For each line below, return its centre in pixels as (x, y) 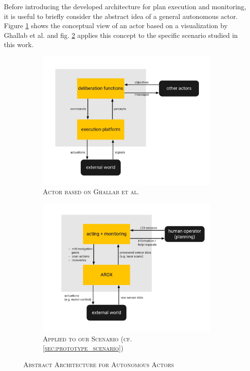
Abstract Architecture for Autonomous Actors (99, 364)
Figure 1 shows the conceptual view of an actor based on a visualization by (116, 25)
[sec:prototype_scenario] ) (83, 348)
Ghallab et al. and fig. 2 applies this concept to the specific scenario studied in (121, 35)
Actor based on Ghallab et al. (91, 192)
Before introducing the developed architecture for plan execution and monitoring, (125, 6)
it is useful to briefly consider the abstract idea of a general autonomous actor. (121, 16)
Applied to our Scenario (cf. (88, 338)
